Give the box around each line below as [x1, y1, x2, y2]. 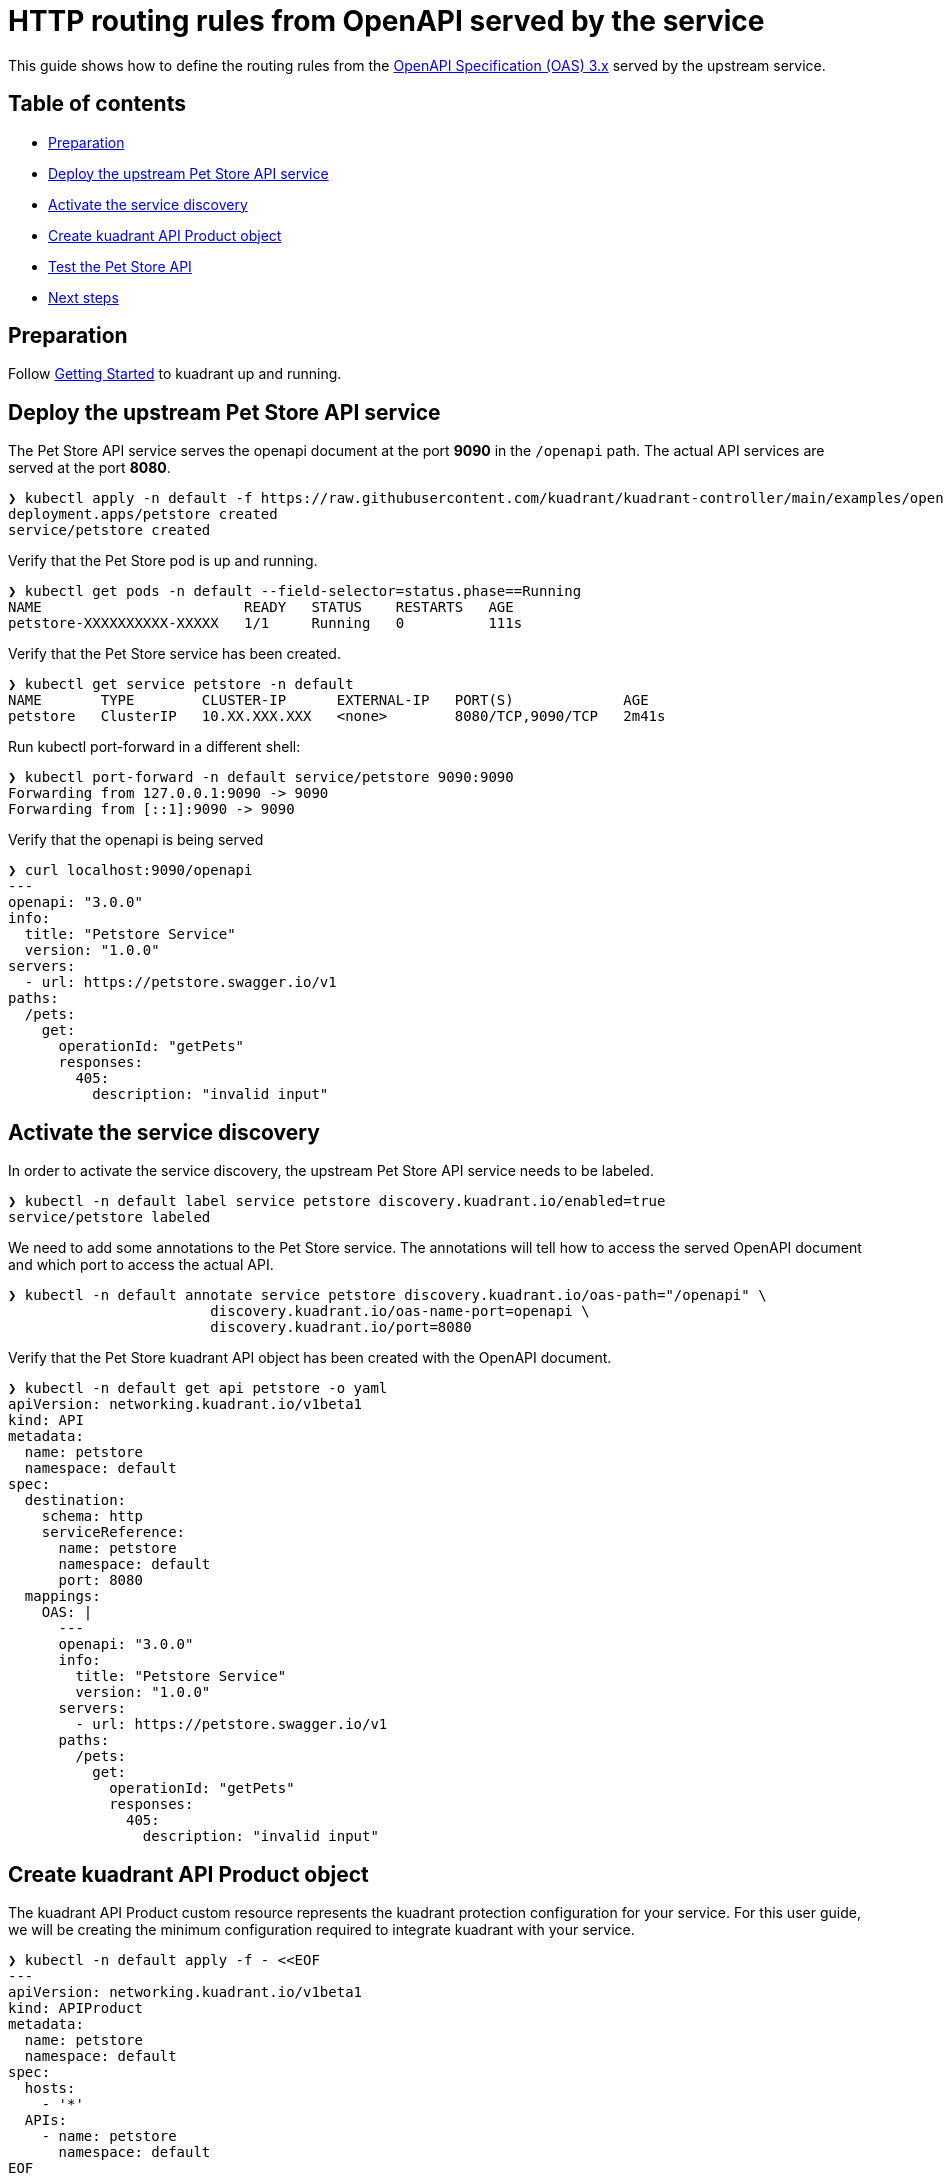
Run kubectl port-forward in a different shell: [8, 738, 301, 756]
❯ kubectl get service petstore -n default [8, 676, 354, 693]
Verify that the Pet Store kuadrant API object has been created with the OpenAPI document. [8, 1349, 612, 1367]
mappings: [24, 1588, 101, 1605]
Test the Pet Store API [48, 257, 192, 275]
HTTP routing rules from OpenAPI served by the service [8, 4, 765, 38]
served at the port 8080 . [8, 459, 171, 477]
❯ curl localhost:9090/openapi [8, 862, 253, 879]
